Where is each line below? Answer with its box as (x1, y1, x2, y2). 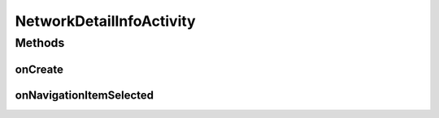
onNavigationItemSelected (15, 88, 154, 102)
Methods (15, 36, 65, 50)
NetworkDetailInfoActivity (15, 12, 196, 30)
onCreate (15, 62, 64, 76)
